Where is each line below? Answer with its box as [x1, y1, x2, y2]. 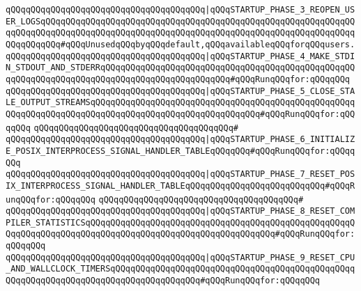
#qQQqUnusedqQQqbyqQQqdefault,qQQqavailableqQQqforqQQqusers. [60, 39, 355, 49]
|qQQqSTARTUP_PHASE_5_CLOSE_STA [205, 86, 355, 96]
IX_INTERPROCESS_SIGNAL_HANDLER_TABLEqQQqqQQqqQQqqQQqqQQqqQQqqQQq [6, 180, 325, 191]
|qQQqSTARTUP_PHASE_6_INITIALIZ [205, 134, 355, 145]
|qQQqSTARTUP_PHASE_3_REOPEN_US [205, 5, 355, 15]
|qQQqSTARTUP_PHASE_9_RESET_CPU [205, 252, 355, 262]
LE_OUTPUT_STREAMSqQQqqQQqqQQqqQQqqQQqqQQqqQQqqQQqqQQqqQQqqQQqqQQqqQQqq [6, 97, 355, 108]
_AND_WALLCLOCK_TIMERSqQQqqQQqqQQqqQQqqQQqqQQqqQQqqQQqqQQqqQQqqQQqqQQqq [6, 264, 355, 274]
